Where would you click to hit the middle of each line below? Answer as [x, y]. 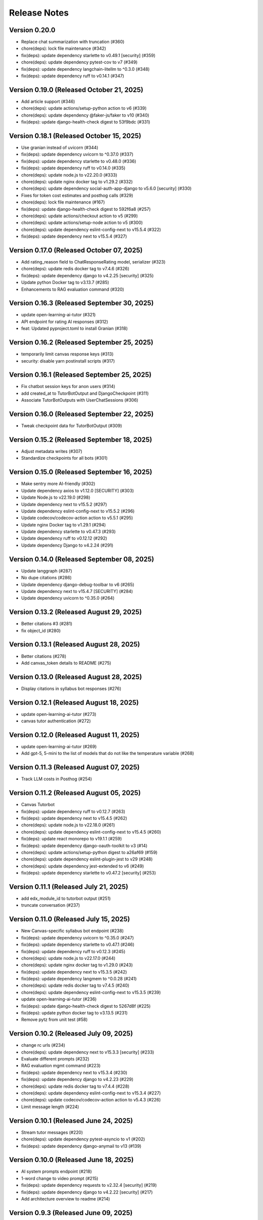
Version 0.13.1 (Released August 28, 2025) [75, 644]
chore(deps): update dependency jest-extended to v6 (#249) [83, 866]
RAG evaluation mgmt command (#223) [61, 1066]
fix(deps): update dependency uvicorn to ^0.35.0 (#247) [77, 937]
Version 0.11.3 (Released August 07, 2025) [74, 767]
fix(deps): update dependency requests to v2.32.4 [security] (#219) [89, 1185]
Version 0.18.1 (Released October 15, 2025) [75, 136]
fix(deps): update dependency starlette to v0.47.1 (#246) [78, 945]
